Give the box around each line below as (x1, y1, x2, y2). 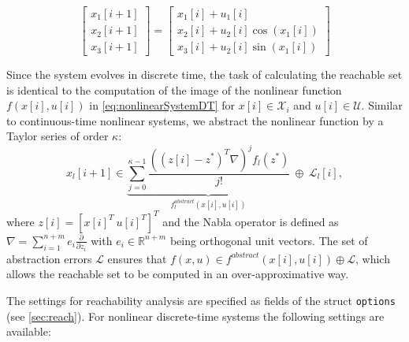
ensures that (107, 250, 167, 266)
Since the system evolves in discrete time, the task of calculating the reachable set (6, 66, 403, 83)
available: (6, 323, 51, 340)
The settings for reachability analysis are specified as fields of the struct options (6, 292, 396, 309)
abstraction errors (6, 250, 92, 266)
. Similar (361, 97, 403, 113)
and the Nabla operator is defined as (162, 213, 339, 229)
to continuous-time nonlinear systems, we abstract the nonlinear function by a (6, 112, 384, 128)
